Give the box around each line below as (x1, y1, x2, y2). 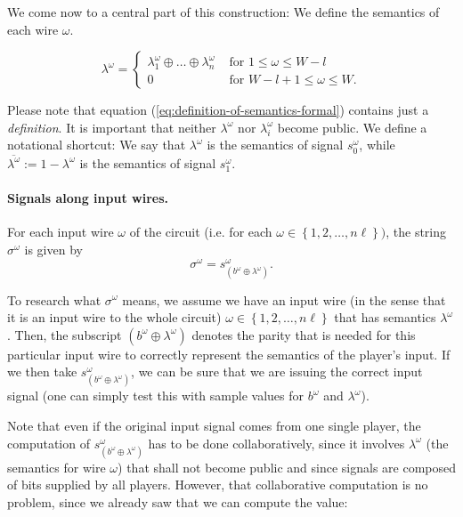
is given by (24, 239, 83, 258)
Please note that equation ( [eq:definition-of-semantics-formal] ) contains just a (7, 101, 429, 119)
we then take (7, 362, 77, 381)
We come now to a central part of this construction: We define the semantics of (7, 3, 440, 20)
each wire (7, 20, 59, 38)
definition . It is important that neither (7, 117, 216, 136)
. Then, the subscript (7, 325, 122, 343)
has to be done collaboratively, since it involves (148, 433, 405, 452)
